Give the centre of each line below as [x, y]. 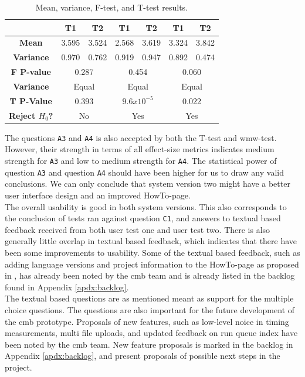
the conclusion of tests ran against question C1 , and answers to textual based [143, 218]
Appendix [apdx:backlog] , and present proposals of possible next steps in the [143, 356]
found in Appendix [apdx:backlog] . [67, 287]
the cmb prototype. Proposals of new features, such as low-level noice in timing [147, 321]
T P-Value [31, 100]
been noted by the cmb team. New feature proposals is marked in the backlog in [149, 344]
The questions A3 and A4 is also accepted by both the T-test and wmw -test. [141, 137]
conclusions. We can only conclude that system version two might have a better [148, 184]
